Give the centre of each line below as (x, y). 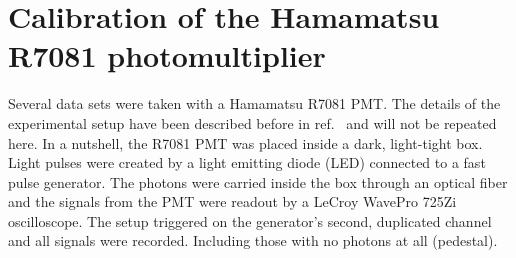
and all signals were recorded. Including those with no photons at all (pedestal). (253, 240)
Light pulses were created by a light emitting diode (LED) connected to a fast (247, 162)
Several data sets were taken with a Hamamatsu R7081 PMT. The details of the (254, 103)
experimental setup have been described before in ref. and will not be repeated (252, 122)
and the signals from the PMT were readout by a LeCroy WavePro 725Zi (232, 201)
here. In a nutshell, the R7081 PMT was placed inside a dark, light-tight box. (245, 142)
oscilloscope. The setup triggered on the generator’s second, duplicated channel (250, 220)
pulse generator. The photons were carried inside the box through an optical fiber (258, 181)
